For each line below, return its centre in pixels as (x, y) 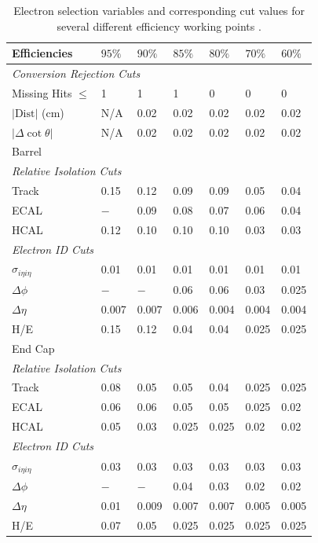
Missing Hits (42, 92)
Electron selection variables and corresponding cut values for (159, 10)
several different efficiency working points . (159, 26)
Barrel (27, 151)
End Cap (33, 348)
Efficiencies (42, 53)
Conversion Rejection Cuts (76, 73)
